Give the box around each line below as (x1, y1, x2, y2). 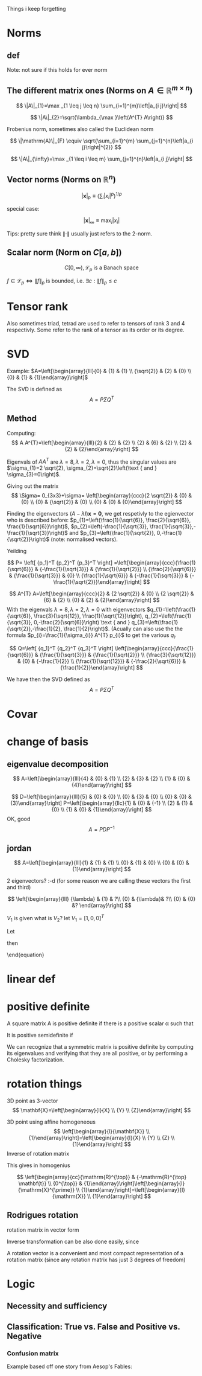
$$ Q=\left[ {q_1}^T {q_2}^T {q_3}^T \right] (9, 645, 114, 652)
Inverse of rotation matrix (7, 1150, 70, 1157)
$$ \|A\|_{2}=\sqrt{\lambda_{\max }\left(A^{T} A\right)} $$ (30, 114, 173, 121)
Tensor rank (7, 300, 69, 313)
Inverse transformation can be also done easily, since (7, 1238, 139, 1245)
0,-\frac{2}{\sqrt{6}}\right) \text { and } (33, 619, 130, 626)
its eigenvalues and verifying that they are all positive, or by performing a (7, 1049, 188, 1057)
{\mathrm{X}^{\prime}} (17, 1186, 75, 1193)
